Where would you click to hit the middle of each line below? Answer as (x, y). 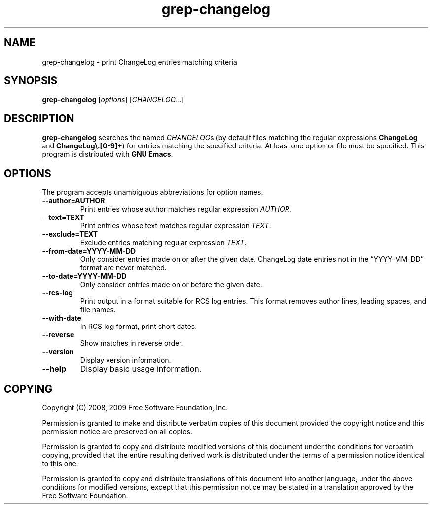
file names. (98, 310)
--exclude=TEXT (70, 234)
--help (54, 369)
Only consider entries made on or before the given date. (171, 285)
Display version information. (126, 360)
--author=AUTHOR (73, 201)
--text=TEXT (63, 218)
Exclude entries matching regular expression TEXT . (163, 243)
